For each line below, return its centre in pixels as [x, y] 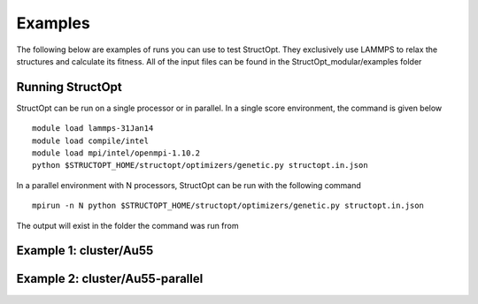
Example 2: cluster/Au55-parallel [110, 279]
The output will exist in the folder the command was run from [127, 225]
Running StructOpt [69, 87]
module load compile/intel [91, 141]
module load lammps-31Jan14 [93, 129]
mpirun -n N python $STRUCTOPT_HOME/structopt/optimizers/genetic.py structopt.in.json [228, 206]
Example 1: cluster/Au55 [85, 251]
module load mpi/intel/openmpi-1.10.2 [116, 153]
